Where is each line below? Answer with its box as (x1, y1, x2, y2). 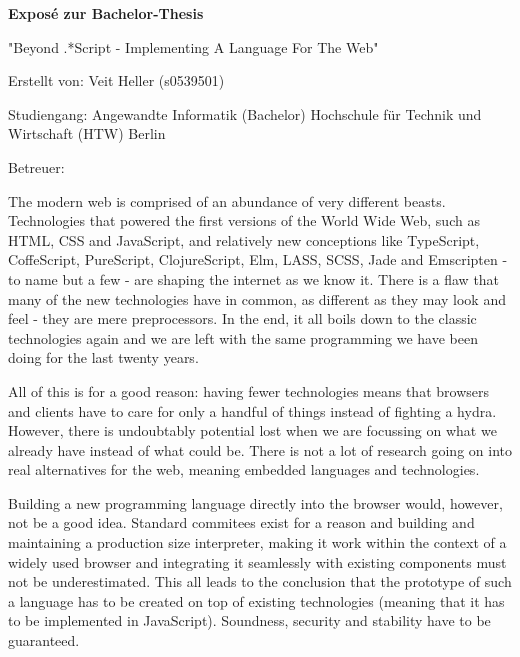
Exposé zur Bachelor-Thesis (8, 3, 204, 23)
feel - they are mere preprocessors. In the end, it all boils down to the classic (8, 308, 477, 329)
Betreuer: (8, 156, 65, 177)
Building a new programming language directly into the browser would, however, (8, 492, 503, 513)
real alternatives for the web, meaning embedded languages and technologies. (8, 459, 480, 480)
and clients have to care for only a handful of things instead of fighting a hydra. (8, 400, 497, 421)
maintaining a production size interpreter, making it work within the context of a (8, 532, 507, 553)
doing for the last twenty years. (8, 347, 199, 368)
